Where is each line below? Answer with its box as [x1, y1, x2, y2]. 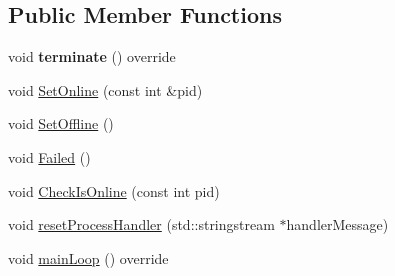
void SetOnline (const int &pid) [8, 79, 203, 100]
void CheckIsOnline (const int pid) [8, 180, 220, 201]
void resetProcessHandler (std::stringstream [8, 214, 275, 235]
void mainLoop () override [8, 247, 169, 268]
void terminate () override [8, 46, 176, 67]
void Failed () [8, 146, 91, 167]
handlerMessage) [286, 214, 389, 235]
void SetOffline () [8, 113, 114, 134]
